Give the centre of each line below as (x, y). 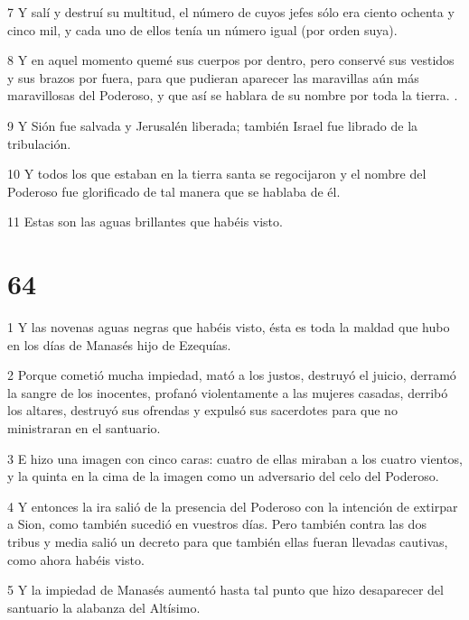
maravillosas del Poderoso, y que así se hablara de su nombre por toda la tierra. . (233, 95)
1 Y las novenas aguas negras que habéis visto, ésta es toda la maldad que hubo (229, 327)
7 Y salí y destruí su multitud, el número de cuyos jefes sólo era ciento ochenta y (231, 12)
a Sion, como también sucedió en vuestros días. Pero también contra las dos (217, 524)
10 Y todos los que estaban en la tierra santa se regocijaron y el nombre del (217, 174)
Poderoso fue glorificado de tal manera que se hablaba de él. (174, 191)
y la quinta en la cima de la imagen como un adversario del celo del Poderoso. (223, 476)
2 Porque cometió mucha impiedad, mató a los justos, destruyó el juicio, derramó (232, 375)
